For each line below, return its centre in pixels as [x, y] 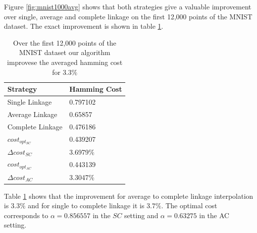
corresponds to [26, 215]
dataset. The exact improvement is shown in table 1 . [84, 26]
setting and [141, 215]
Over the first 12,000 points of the [65, 42]
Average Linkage [32, 114]
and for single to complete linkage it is [86, 205]
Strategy [22, 89]
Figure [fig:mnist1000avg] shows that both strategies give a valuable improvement [128, 6]
